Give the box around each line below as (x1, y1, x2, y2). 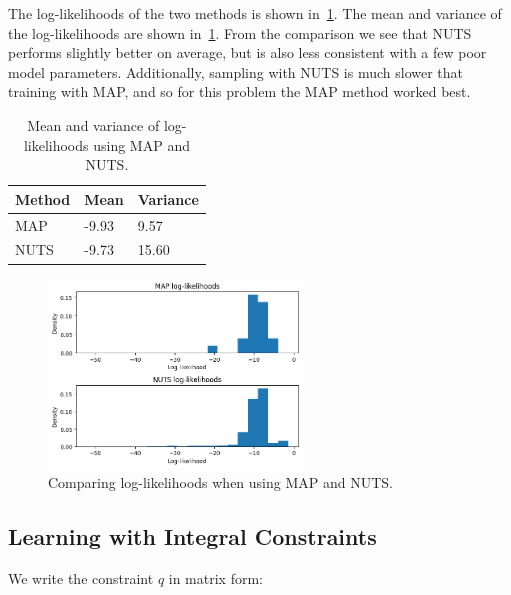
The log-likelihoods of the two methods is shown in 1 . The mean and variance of (8, 3, 502, 23)
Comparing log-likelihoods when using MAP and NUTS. (48, 471, 393, 492)
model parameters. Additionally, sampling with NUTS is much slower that (8, 61, 464, 82)
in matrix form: (168, 567, 263, 588)
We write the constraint (8, 567, 154, 588)
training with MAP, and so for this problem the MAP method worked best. (8, 81, 471, 102)
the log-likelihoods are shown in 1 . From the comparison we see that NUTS (8, 22, 472, 43)
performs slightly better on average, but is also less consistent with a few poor (8, 42, 487, 63)
